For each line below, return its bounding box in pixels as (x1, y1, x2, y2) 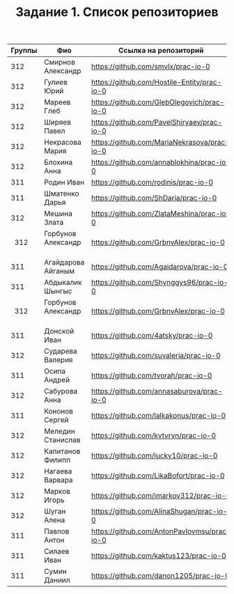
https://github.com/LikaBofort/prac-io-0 (91, 471, 225, 480)
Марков (44, 487, 71, 497)
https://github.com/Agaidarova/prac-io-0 (91, 262, 228, 272)
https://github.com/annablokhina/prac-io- (91, 157, 231, 167)
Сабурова (44, 386, 78, 396)
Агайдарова (44, 258, 85, 267)
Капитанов (44, 446, 81, 456)
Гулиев (44, 77, 68, 87)
